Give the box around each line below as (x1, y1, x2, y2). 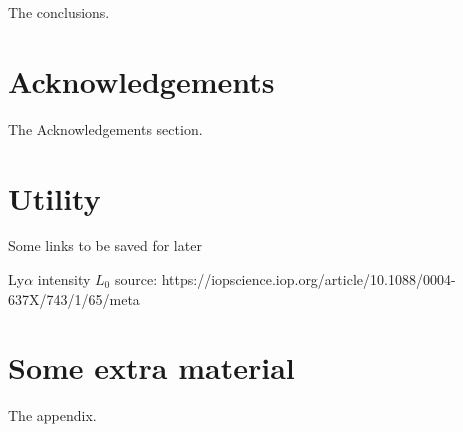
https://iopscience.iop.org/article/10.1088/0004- (161, 269, 456, 290)
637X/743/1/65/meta (8, 288, 140, 309)
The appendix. (8, 405, 97, 426)
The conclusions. (8, 2, 110, 22)
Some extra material (8, 347, 295, 388)
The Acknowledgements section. (8, 118, 203, 139)
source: (114, 269, 158, 290)
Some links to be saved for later (8, 235, 202, 256)
